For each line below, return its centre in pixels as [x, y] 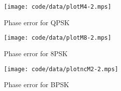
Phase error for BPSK [37, 84]
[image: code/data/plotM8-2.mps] [58, 38]
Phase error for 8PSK [36, 53]
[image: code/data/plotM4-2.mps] [58, 7]
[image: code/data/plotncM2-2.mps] [61, 69]
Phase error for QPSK [37, 22]
